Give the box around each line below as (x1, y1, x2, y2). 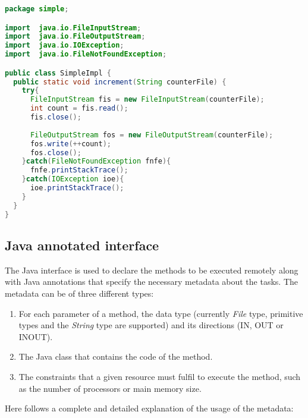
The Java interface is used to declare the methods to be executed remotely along (5, 263, 298, 276)
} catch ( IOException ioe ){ (21, 175, 124, 184)
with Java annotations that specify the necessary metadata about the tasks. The (5, 275, 298, 288)
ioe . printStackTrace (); (30, 184, 124, 193)
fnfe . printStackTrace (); (30, 166, 128, 175)
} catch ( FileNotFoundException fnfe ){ (21, 157, 171, 166)
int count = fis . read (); (30, 104, 128, 113)
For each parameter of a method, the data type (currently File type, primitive (18, 307, 303, 319)
